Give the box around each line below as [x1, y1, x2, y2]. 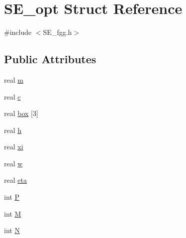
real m [4, 74, 23, 85]
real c [4, 91, 21, 102]
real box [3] [4, 108, 38, 119]
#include [4, 27, 32, 37]
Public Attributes [4, 51, 96, 67]
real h [4, 124, 22, 135]
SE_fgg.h [43, 27, 72, 37]
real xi [4, 141, 23, 152]
